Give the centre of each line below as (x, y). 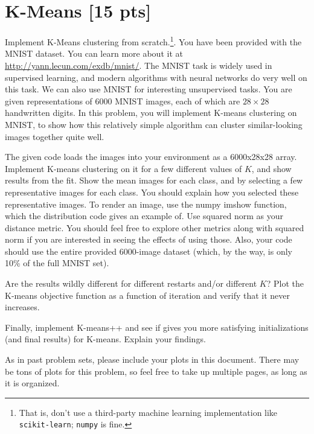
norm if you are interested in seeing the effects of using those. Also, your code (149, 239)
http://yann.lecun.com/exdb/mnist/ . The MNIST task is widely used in (139, 65)
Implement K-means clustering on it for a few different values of (123, 168)
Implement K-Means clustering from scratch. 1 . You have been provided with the (153, 41)
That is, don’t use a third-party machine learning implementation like (148, 412)
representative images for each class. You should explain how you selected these (152, 192)
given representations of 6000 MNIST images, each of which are (123, 101)
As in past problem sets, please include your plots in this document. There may (152, 359)
